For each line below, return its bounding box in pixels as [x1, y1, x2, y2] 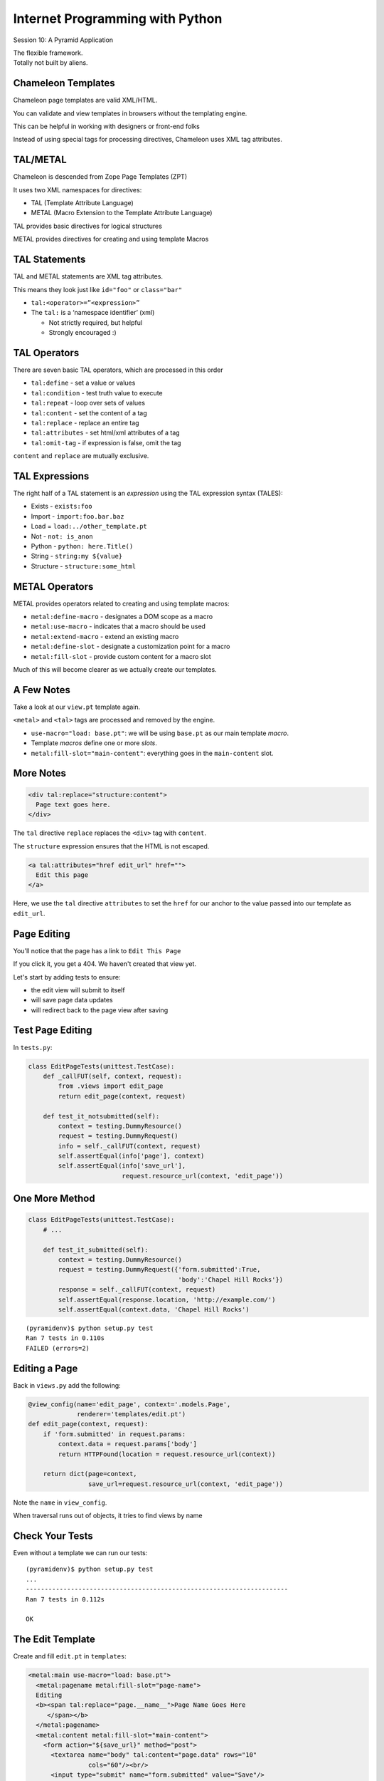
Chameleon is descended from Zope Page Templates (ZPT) [13, 172, 188, 181]
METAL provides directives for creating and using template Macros [13, 235, 209, 244]
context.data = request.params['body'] [58, 1440, 197, 1448]
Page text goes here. [36, 800, 112, 809]
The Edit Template [13, 1634, 96, 1646]
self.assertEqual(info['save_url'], [58, 1162, 186, 1170]
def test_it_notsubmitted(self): [43, 1112, 160, 1120]
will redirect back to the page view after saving [31, 1005, 169, 1014]
